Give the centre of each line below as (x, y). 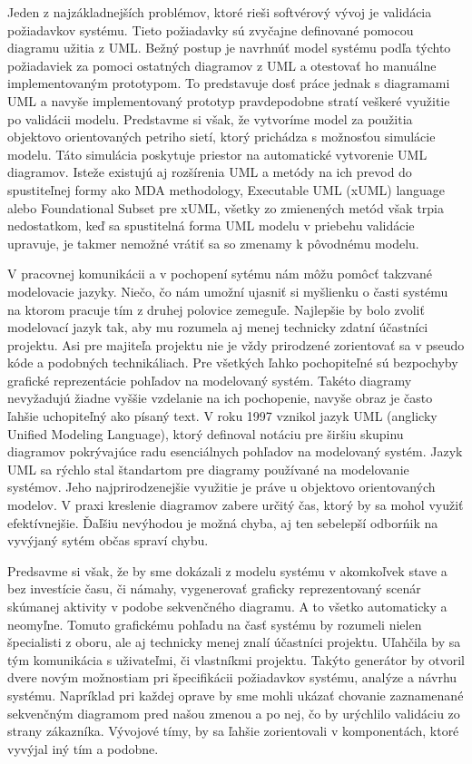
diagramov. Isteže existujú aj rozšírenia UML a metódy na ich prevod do (210, 172)
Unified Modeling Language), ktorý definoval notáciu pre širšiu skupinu (206, 433)
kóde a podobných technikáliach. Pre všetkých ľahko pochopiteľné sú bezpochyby (233, 362)
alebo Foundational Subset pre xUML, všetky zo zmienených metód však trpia (226, 207)
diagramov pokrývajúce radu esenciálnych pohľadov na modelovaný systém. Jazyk (235, 451)
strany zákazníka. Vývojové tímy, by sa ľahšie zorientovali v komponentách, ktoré (233, 731)
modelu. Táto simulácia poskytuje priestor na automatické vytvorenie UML (217, 154)
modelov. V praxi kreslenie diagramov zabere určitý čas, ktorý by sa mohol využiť (236, 505)
